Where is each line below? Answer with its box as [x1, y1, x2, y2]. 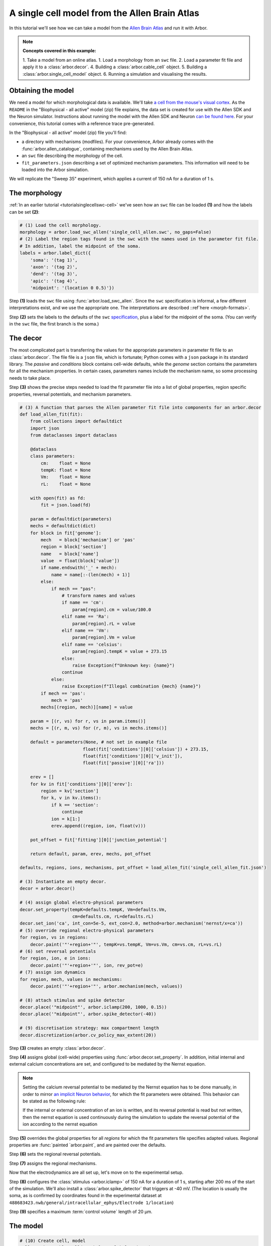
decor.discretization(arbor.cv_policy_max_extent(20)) [19, 1032, 156, 1038]
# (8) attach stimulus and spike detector [19, 997, 125, 1003]
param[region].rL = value [72, 621, 135, 626]
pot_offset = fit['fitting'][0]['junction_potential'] [30, 837, 167, 842]
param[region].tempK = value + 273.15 [72, 648, 167, 654]
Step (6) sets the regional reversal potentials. [9, 1151, 102, 1157]
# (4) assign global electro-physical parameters [19, 900, 143, 906]
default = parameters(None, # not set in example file [30, 739, 167, 745]
